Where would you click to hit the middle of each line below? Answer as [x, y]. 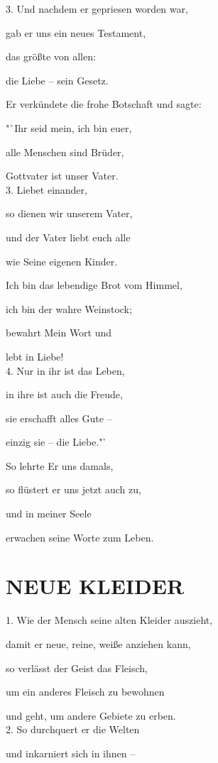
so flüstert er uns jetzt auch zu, [73, 489]
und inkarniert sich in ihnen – [71, 753]
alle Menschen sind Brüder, [65, 152]
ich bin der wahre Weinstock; [69, 308]
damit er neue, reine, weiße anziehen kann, [98, 643]
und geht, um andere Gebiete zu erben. [91, 715]
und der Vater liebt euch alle [68, 237]
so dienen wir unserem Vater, [69, 213]
